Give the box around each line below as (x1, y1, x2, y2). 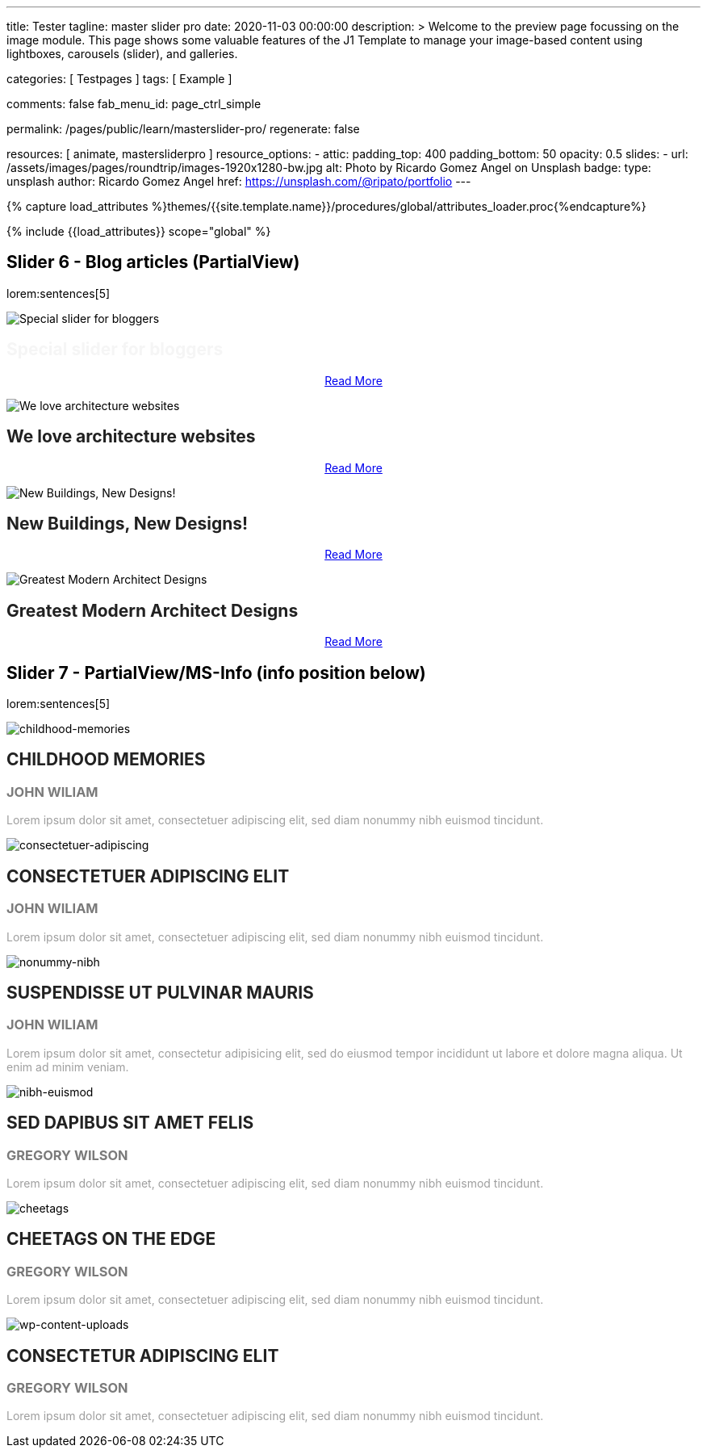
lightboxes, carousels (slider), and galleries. (6, 47, 238, 61)
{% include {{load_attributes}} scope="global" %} (6, 224, 271, 238)
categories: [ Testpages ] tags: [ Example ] (6, 72, 232, 86)
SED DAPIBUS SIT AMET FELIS (6, 1112, 254, 1133)
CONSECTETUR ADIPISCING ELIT (6, 1345, 279, 1366)
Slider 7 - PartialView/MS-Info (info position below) (6, 662, 426, 683)
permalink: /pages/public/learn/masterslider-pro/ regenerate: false (6, 122, 360, 136)
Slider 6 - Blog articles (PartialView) (6, 252, 300, 273)
